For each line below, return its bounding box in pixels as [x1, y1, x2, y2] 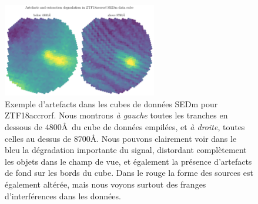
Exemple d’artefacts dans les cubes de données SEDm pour [5, 97, 218, 110]
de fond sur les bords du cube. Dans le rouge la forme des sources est [5, 166, 253, 179]
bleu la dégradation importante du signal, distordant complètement [5, 144, 247, 156]
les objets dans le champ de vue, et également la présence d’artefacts [5, 155, 252, 167]
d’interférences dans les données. [5, 189, 121, 202]
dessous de [5, 121, 42, 133]
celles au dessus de [5, 132, 72, 144]
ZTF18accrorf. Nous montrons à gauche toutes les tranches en [5, 109, 228, 121]
